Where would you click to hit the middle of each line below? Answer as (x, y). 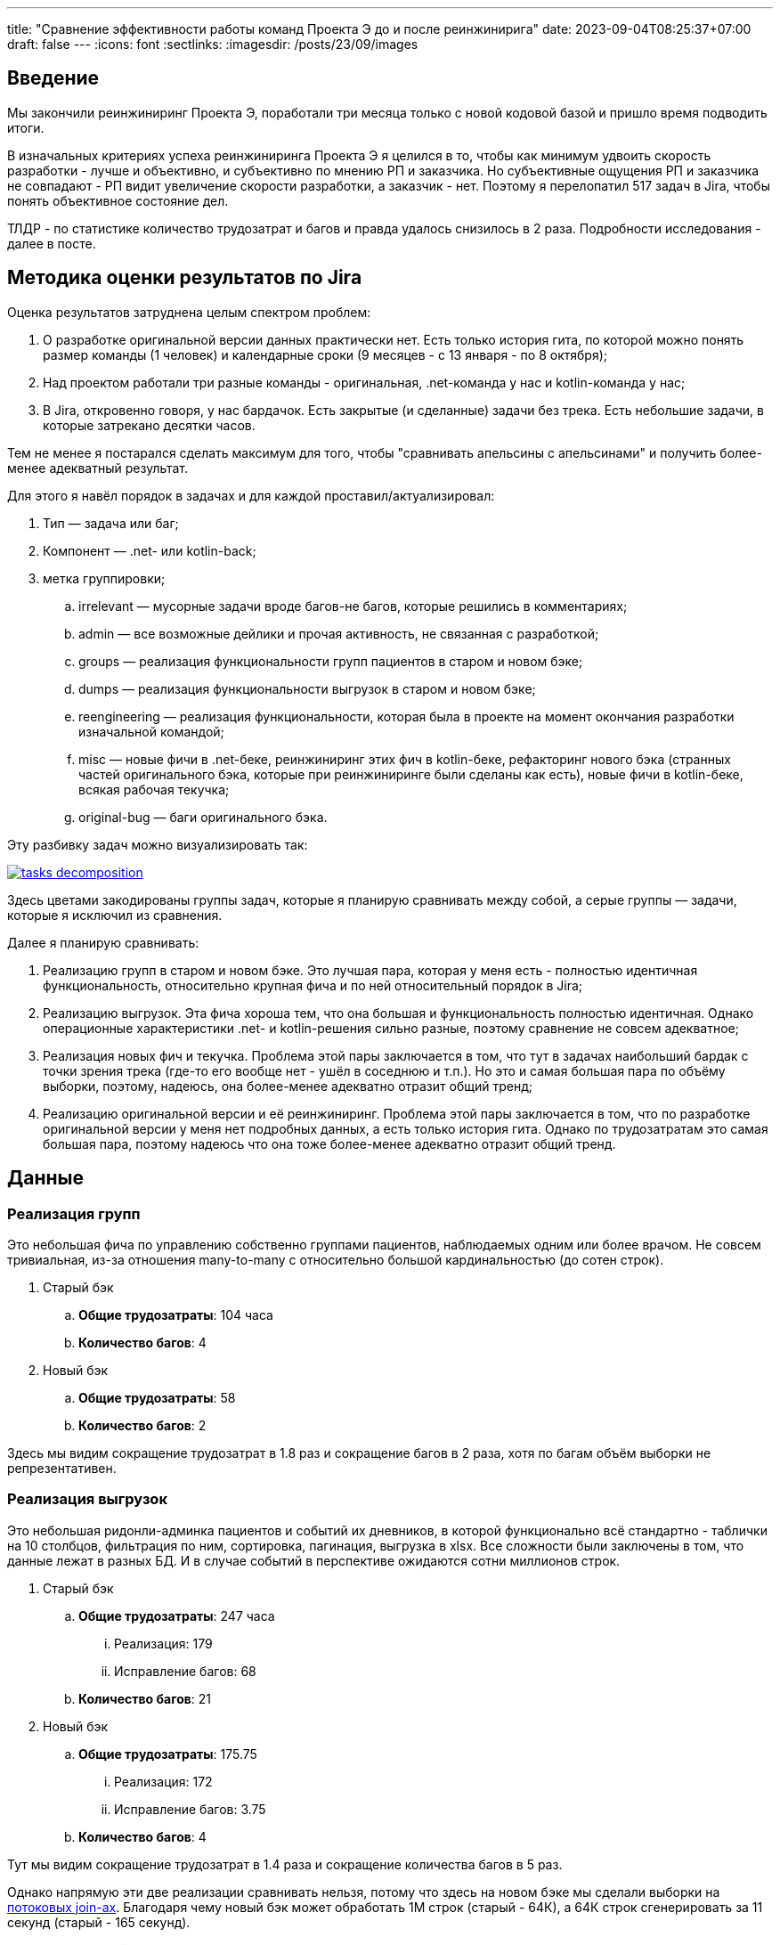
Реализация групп (74, 1213)
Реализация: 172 (163, 1781)
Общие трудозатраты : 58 (157, 1397)
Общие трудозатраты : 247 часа (177, 1615)
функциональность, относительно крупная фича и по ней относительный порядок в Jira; (313, 985)
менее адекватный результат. (98, 468)
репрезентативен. (62, 1468)
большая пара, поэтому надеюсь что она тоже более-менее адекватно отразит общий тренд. (329, 1143)
